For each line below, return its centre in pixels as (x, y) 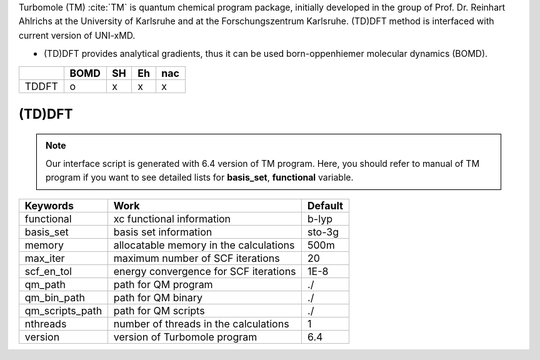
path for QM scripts (159, 310)
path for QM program (163, 284)
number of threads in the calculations (201, 323)
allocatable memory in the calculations (204, 245)
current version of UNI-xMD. (77, 35)
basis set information (163, 232)
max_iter (44, 258)
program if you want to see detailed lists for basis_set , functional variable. (199, 177)
